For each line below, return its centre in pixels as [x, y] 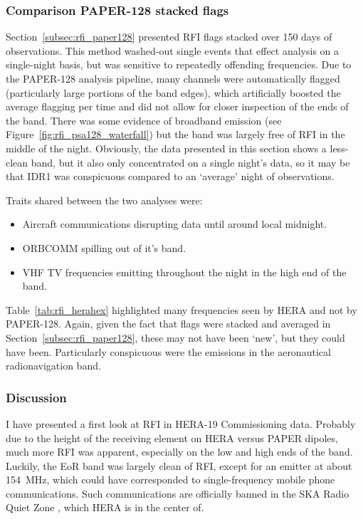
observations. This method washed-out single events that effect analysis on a [173, 50]
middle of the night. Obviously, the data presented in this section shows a [166, 148]
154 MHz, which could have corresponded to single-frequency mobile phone [170, 479]
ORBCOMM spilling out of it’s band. [104, 247]
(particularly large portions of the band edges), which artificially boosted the [173, 92]
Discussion [36, 397]
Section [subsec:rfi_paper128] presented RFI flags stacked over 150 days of [169, 37]
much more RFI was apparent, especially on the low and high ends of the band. [179, 452]
